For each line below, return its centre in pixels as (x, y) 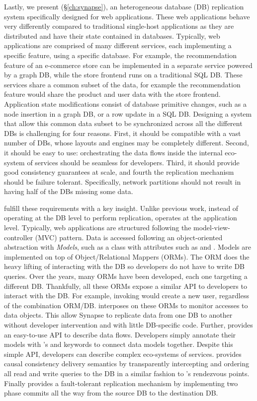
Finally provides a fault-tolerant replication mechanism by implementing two (121, 383)
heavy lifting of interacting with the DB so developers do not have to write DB (125, 266)
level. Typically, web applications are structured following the (98, 228)
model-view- (212, 228)
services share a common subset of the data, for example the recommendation (122, 84)
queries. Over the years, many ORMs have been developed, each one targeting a (126, 276)
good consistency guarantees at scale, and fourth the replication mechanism (119, 172)
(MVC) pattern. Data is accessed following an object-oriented (129, 237)
